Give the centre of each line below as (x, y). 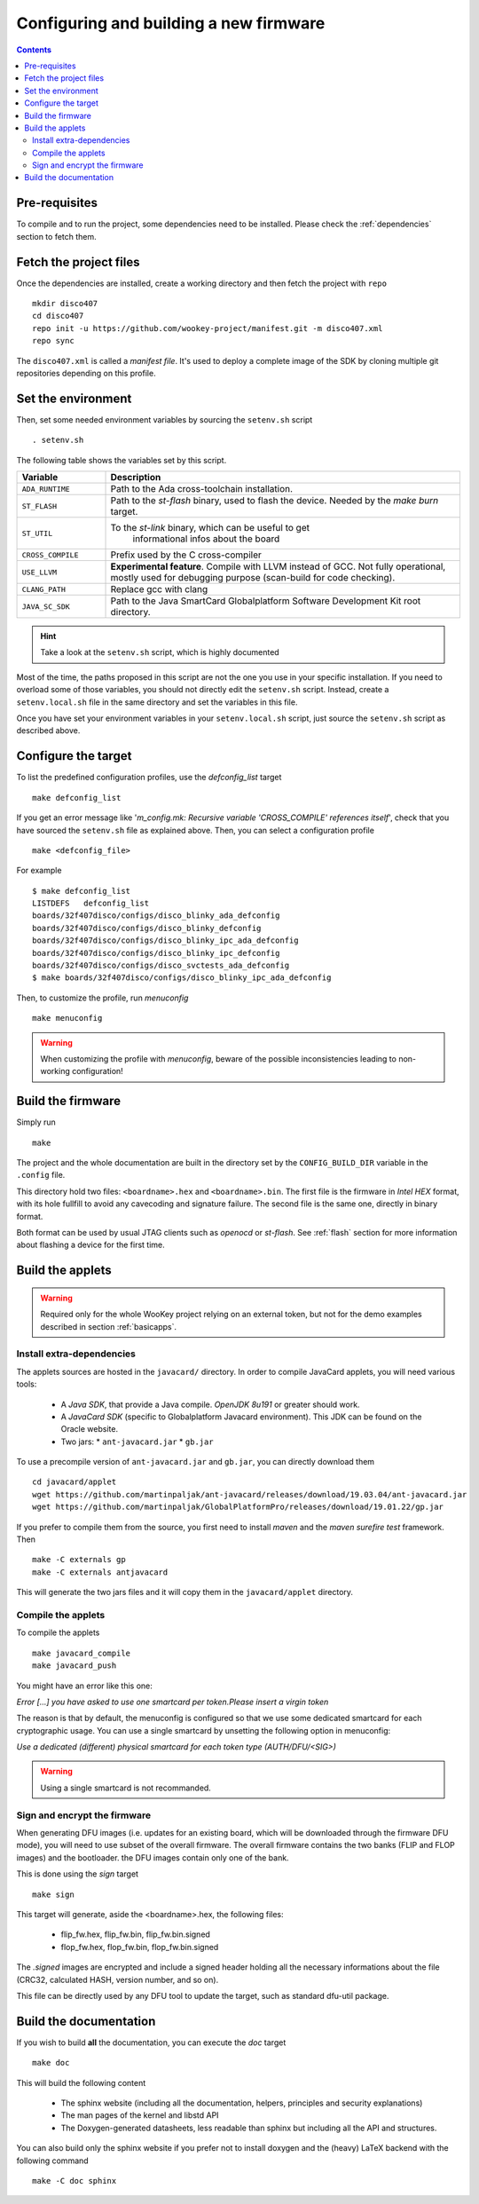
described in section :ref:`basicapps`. (109, 1326)
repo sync (53, 341)
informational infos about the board (206, 539)
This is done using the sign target (78, 1874)
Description (136, 478)
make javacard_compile (82, 1653)
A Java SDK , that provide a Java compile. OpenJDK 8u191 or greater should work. (210, 1404)
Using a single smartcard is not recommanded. (126, 1788)
